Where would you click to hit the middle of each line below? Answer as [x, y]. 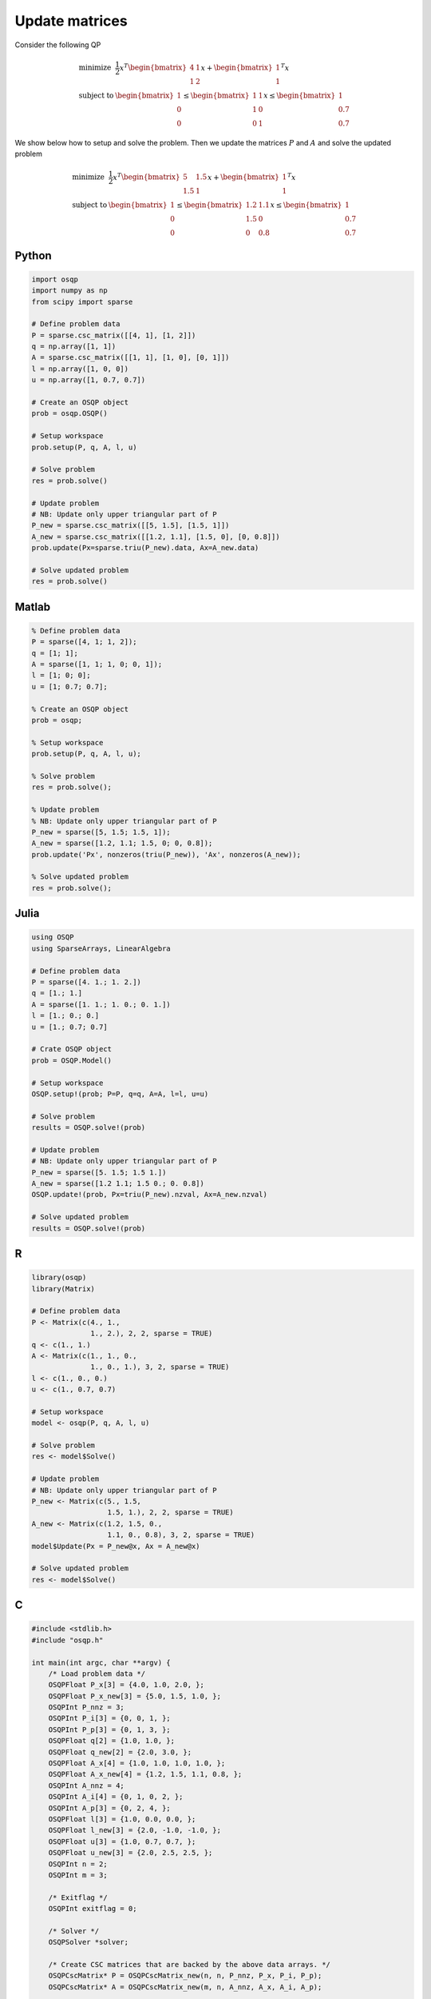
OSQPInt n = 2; [78, 1864]
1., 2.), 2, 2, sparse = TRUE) [152, 1334]
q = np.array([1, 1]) [74, 347]
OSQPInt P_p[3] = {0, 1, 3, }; [109, 1730]
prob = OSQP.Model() [71, 1060]
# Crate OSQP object [71, 1049]
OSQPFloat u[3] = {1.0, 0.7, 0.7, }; [122, 1841]
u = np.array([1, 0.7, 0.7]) [89, 380]
